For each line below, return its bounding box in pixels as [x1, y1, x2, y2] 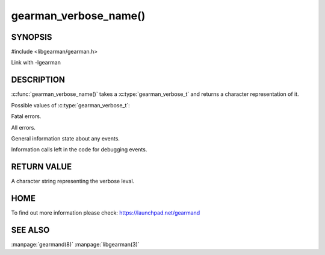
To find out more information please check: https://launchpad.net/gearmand [11, 209, 200, 216]
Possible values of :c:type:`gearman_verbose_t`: [11, 101, 131, 109]
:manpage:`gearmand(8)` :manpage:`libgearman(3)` [11, 241, 140, 248]
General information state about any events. [11, 134, 120, 142]
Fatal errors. [11, 113, 42, 120]
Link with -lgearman [11, 59, 61, 66]
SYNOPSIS [11, 32, 52, 42]
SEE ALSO [11, 225, 50, 235]
